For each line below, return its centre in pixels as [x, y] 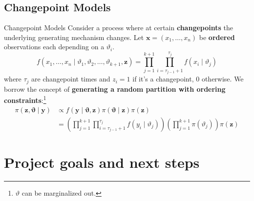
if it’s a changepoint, [163, 79]
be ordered [217, 37]
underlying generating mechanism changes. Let [74, 37]
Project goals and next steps [102, 162]
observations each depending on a [54, 47]
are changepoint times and [71, 79]
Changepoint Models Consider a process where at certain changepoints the [118, 28]
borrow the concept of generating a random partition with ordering [115, 89]
